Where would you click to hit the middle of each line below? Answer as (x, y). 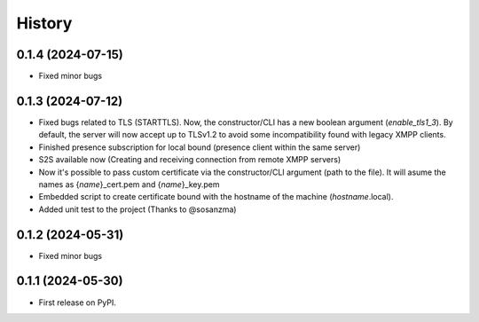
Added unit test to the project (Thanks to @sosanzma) (137, 209)
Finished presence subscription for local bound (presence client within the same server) (200, 147)
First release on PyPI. (78, 302)
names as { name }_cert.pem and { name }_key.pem (129, 184)
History (44, 23)
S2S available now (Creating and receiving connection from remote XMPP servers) (190, 160)
